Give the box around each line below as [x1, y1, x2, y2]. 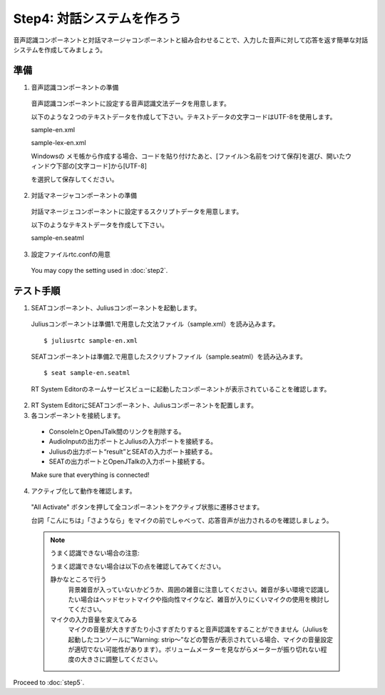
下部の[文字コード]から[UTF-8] [56, 161, 148, 171]
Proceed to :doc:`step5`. [13, 678, 85, 686]
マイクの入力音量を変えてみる [50, 615, 138, 624]
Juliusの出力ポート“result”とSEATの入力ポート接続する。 [48, 447, 217, 456]
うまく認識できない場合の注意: [50, 549, 140, 557]
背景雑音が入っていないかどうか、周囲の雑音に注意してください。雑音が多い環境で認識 [68, 585, 324, 594]
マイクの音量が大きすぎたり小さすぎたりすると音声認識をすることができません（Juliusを [68, 625, 329, 634]
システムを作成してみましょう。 [13, 45, 107, 54]
